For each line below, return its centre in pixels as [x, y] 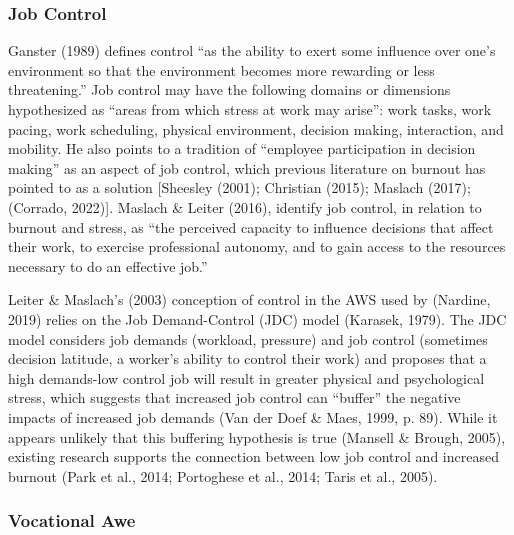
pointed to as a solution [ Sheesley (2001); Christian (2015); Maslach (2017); [239, 187]
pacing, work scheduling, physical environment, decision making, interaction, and [256, 128]
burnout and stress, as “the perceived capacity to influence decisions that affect [251, 226]
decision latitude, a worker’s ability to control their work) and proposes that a [247, 358]
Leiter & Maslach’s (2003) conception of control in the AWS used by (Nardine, [249, 299]
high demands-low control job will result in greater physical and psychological [246, 377]
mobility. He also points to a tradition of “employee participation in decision [242, 148]
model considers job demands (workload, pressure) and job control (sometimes [248, 338]
